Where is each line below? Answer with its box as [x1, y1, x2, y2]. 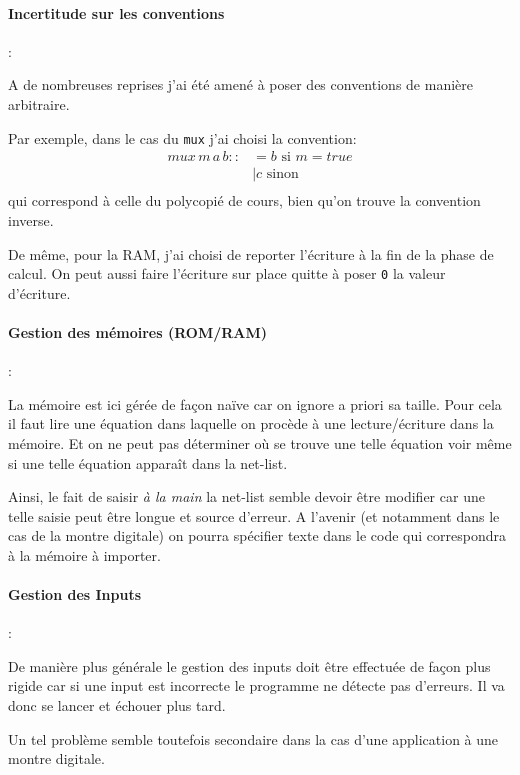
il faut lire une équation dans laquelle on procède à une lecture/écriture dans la [8, 413, 494, 434]
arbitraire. [8, 93, 70, 114]
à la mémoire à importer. [8, 544, 161, 565]
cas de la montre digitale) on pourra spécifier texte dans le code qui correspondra [8, 525, 506, 546]
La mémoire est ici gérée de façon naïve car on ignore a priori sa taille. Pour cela [8, 393, 502, 414]
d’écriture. [8, 282, 71, 303]
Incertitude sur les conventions [8, 2, 225, 23]
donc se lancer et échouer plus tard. [8, 695, 226, 716]
